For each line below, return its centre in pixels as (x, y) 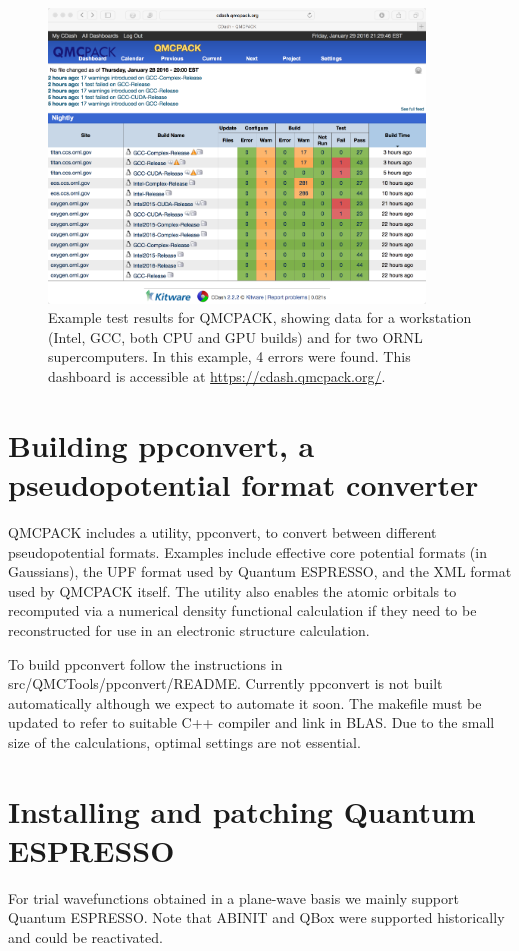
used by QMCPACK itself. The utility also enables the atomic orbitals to (232, 590)
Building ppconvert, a (161, 444)
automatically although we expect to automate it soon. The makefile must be (245, 702)
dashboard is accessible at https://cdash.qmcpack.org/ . (217, 376)
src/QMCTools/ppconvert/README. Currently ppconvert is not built (225, 683)
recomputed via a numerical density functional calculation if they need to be (242, 610)
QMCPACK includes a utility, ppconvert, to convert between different (222, 531)
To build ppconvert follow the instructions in (145, 663)
